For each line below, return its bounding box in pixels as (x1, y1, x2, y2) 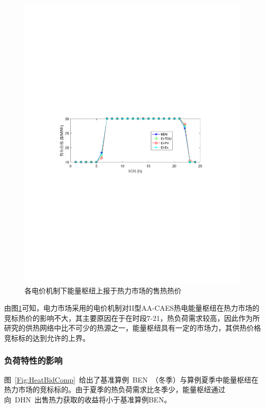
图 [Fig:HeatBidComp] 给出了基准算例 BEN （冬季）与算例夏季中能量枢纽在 (4, 374, 258, 385)
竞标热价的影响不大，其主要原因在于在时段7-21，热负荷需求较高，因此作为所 (4, 312, 260, 323)
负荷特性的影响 (4, 354, 63, 367)
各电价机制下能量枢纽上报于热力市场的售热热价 (24, 285, 181, 296)
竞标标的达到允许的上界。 (4, 332, 90, 343)
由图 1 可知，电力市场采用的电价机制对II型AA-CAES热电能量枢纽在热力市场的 (4, 303, 260, 313)
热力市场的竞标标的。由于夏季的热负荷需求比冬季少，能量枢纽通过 (4, 384, 225, 395)
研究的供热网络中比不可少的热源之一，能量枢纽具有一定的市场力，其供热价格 (4, 322, 261, 333)
